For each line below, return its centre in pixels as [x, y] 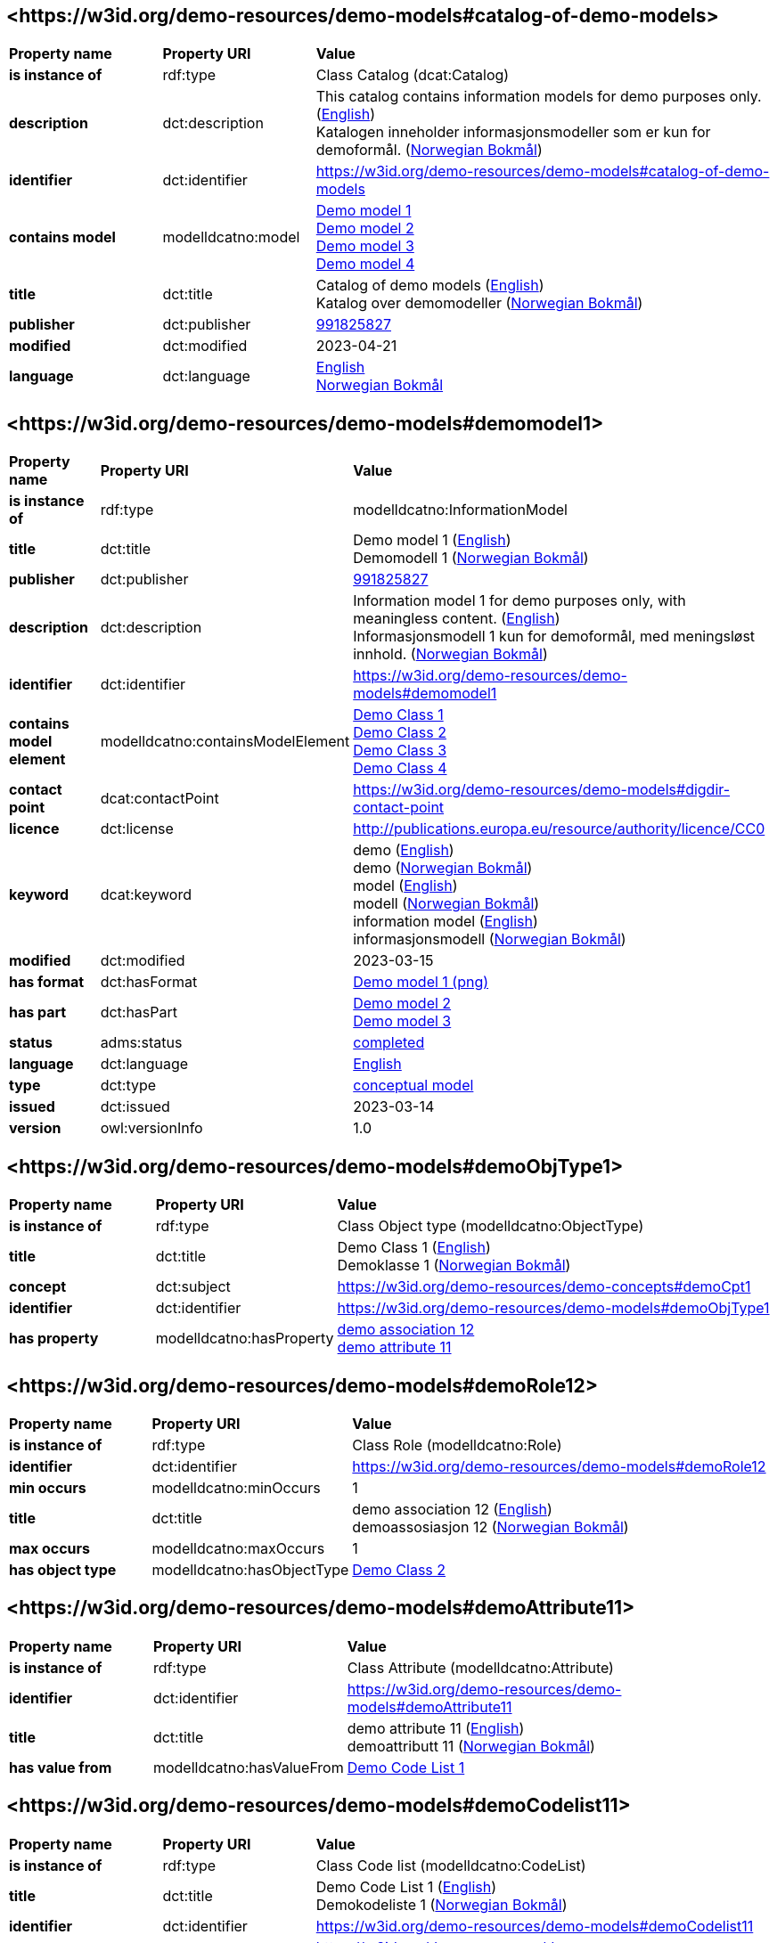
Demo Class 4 [400, 768]
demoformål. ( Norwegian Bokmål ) [429, 150]
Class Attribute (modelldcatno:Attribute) [480, 1667]
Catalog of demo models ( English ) [430, 286]
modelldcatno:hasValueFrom [248, 1767]
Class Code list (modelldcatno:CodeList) [451, 1865]
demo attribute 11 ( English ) [436, 1728]
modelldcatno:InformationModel [460, 510]
